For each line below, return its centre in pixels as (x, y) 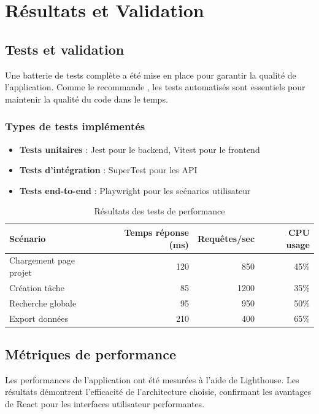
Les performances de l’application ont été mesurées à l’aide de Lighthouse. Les (152, 379)
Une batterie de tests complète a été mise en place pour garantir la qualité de (151, 75)
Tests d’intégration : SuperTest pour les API (108, 170)
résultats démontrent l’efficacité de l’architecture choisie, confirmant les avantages (158, 392)
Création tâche (37, 287)
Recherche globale (43, 303)
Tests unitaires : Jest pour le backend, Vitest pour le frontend (140, 149)
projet (21, 272)
